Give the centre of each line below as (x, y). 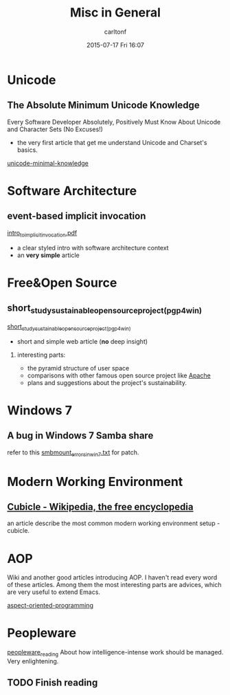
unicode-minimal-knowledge (48, 163)
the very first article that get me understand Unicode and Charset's (112, 142)
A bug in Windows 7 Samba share (80, 435)
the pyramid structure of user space (78, 368)
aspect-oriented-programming (50, 606)
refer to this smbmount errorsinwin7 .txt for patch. (73, 453)
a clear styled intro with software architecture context (93, 247)
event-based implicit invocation (77, 216)
